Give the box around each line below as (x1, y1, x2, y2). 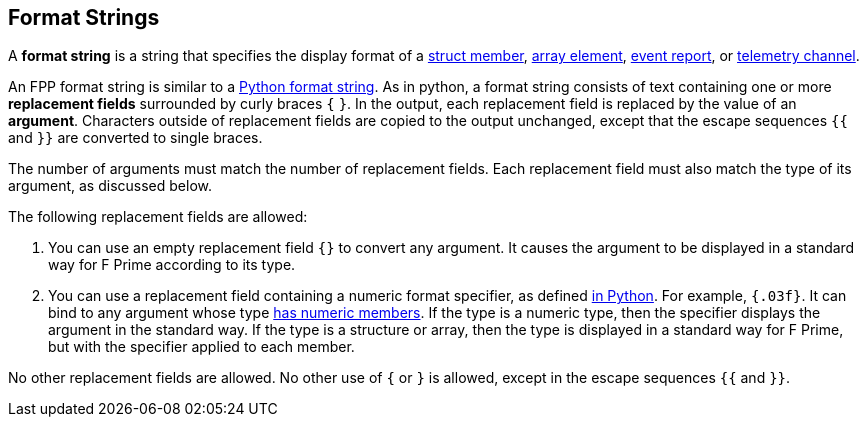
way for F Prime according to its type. (48, 256, 296, 274)
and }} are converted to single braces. (8, 129, 263, 147)
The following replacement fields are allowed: (8, 208, 308, 226)
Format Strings (8, 5, 160, 30)
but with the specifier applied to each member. (48, 338, 355, 356)
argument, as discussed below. (8, 177, 213, 195)
